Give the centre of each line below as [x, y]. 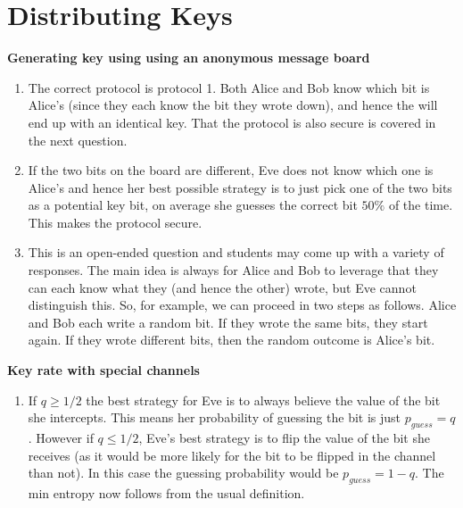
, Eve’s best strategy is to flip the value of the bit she [284, 438]
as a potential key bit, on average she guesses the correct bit [193, 205]
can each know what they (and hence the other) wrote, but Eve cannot [222, 287]
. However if [61, 438]
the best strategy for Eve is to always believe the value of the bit [263, 400]
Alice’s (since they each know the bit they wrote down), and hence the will [233, 105]
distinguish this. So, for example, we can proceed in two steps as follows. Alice [242, 305]
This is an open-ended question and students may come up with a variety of [236, 252]
